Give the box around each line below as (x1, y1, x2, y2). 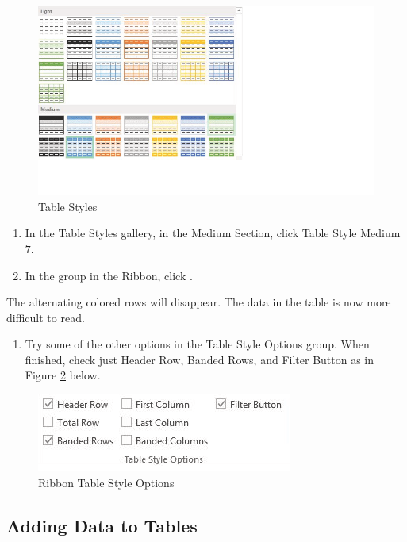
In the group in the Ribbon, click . (25, 267, 193, 283)
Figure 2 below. (25, 367, 101, 383)
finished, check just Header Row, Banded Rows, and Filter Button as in (25, 351, 374, 367)
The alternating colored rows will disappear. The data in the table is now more (6, 294, 391, 310)
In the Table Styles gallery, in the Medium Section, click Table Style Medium (25, 225, 401, 241)
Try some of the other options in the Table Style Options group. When (25, 336, 370, 352)
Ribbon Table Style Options (38, 474, 175, 490)
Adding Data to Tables (6, 513, 198, 537)
